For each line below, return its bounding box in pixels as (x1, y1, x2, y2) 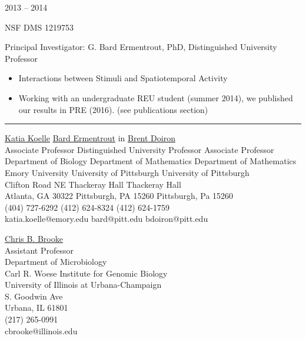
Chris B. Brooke (5, 232, 63, 244)
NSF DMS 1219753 (5, 21, 74, 33)
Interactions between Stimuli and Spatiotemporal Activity (18, 72, 228, 84)
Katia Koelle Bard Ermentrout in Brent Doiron (5, 132, 175, 144)
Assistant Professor (5, 244, 74, 256)
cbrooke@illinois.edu (5, 324, 78, 337)
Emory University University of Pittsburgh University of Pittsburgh (5, 166, 250, 178)
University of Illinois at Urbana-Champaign (5, 278, 162, 291)
